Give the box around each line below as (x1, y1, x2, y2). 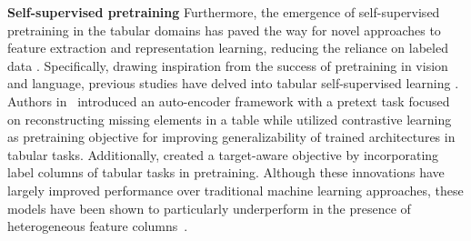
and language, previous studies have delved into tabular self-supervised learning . (7, 74, 459, 93)
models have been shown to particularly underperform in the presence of (7, 198, 411, 217)
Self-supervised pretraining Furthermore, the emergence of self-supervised (7, 3, 440, 21)
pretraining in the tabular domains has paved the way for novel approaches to (7, 20, 441, 39)
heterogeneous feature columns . (7, 216, 188, 236)
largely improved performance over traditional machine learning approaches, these (7, 180, 464, 199)
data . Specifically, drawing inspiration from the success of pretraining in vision (7, 55, 448, 75)
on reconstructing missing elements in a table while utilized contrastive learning (7, 109, 452, 128)
